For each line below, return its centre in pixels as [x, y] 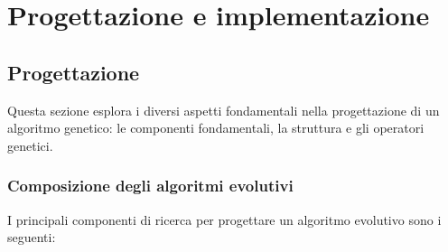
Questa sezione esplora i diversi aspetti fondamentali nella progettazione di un [224, 110]
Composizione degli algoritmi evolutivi [150, 186]
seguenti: [32, 237]
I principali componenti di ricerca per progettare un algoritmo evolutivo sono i [224, 219]
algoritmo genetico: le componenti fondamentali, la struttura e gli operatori [216, 128]
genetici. [30, 145]
